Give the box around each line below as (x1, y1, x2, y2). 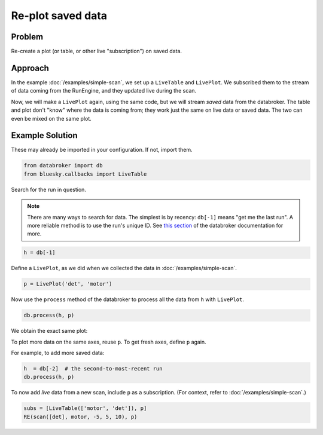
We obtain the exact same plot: (11, 327, 88, 335)
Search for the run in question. (11, 186, 87, 193)
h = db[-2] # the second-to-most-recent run (23, 365, 163, 372)
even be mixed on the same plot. (11, 115, 92, 122)
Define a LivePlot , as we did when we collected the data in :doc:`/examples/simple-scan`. (11, 265, 237, 272)
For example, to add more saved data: (11, 350, 105, 357)
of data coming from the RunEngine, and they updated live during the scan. (11, 87, 197, 94)
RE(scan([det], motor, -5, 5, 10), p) (23, 413, 138, 420)
